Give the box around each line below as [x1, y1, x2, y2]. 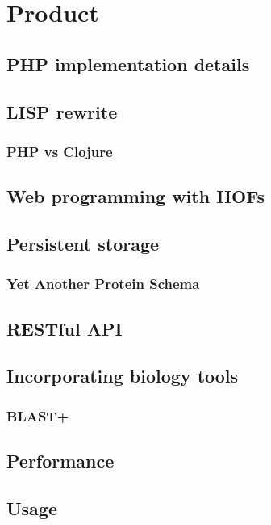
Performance [6, 447, 115, 472]
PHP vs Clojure [6, 141, 113, 161]
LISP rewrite [6, 99, 118, 124]
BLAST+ [6, 405, 69, 426]
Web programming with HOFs [6, 184, 265, 209]
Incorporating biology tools [6, 363, 239, 388]
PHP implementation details [6, 51, 250, 76]
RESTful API [6, 315, 123, 341]
